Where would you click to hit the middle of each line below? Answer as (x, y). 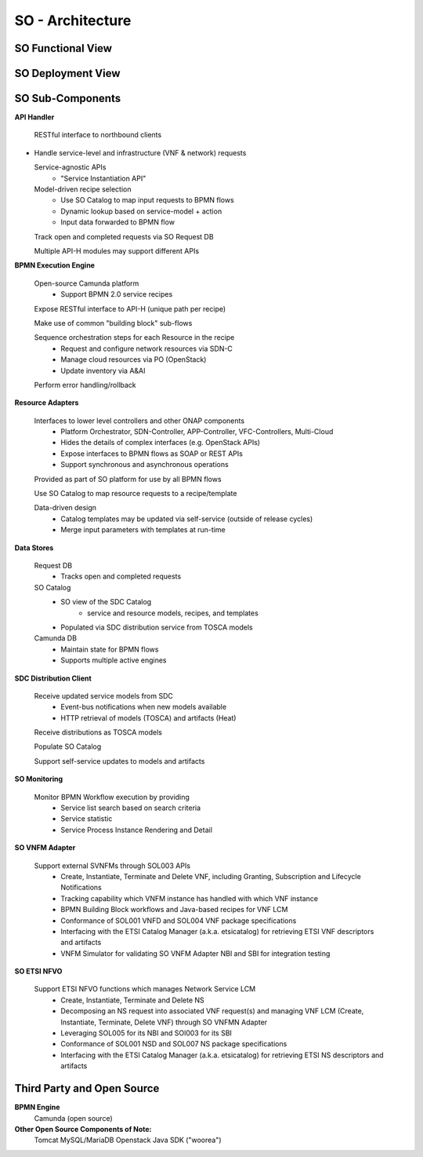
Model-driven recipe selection (83, 189)
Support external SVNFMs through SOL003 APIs (112, 865)
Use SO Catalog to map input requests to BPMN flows (147, 200)
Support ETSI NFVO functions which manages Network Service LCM (145, 989)
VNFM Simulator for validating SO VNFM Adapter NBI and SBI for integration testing (195, 953)
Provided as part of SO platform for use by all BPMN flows (128, 479)
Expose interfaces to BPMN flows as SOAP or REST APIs (152, 453)
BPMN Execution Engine (55, 265)
